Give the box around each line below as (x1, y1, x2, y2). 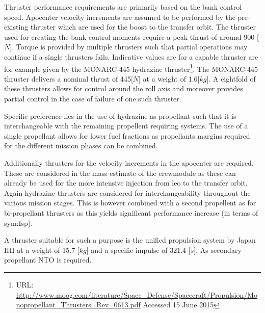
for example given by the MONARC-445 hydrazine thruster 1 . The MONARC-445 (4, 62, 258, 74)
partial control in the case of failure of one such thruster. (4, 93, 181, 103)
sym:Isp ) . (4, 217, 33, 228)
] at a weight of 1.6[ (139, 73, 200, 84)
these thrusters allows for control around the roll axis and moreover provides (4, 83, 243, 94)
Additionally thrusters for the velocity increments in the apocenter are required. (4, 157, 254, 168)
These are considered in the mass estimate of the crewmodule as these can (4, 167, 236, 178)
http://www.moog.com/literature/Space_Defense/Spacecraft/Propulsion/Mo (16, 289, 258, 300)
